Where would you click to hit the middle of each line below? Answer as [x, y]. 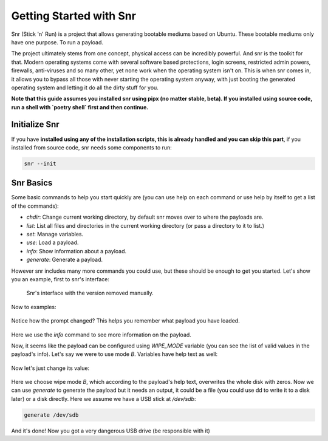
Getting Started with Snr [74, 16]
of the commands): [35, 206]
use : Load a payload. [53, 242]
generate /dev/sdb [51, 415]
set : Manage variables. [55, 234]
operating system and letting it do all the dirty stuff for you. [85, 87]
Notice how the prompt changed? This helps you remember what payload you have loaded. [125, 321]
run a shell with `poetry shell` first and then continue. [80, 107]
